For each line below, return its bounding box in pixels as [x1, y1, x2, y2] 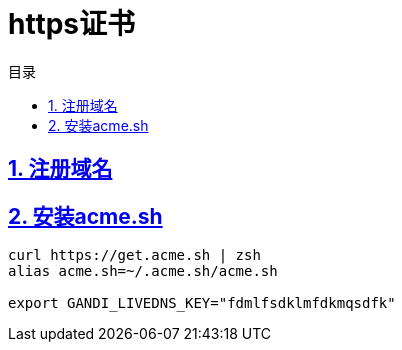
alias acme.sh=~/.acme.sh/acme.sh [8, 263, 278, 280]
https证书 [8, 7, 135, 41]
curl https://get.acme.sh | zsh [8, 247, 261, 264]
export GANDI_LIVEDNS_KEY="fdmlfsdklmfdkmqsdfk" [8, 295, 396, 312]
